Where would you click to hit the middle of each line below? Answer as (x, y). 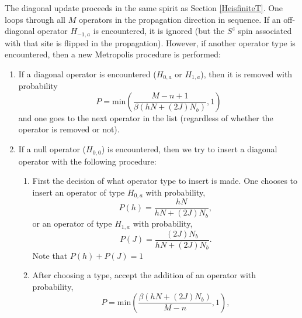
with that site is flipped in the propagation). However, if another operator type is (150, 42)
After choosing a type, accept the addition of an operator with (144, 275)
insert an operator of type (79, 192)
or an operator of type (72, 223)
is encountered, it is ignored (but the (159, 31)
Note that (50, 255)
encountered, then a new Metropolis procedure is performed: (113, 54)
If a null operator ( (52, 149)
